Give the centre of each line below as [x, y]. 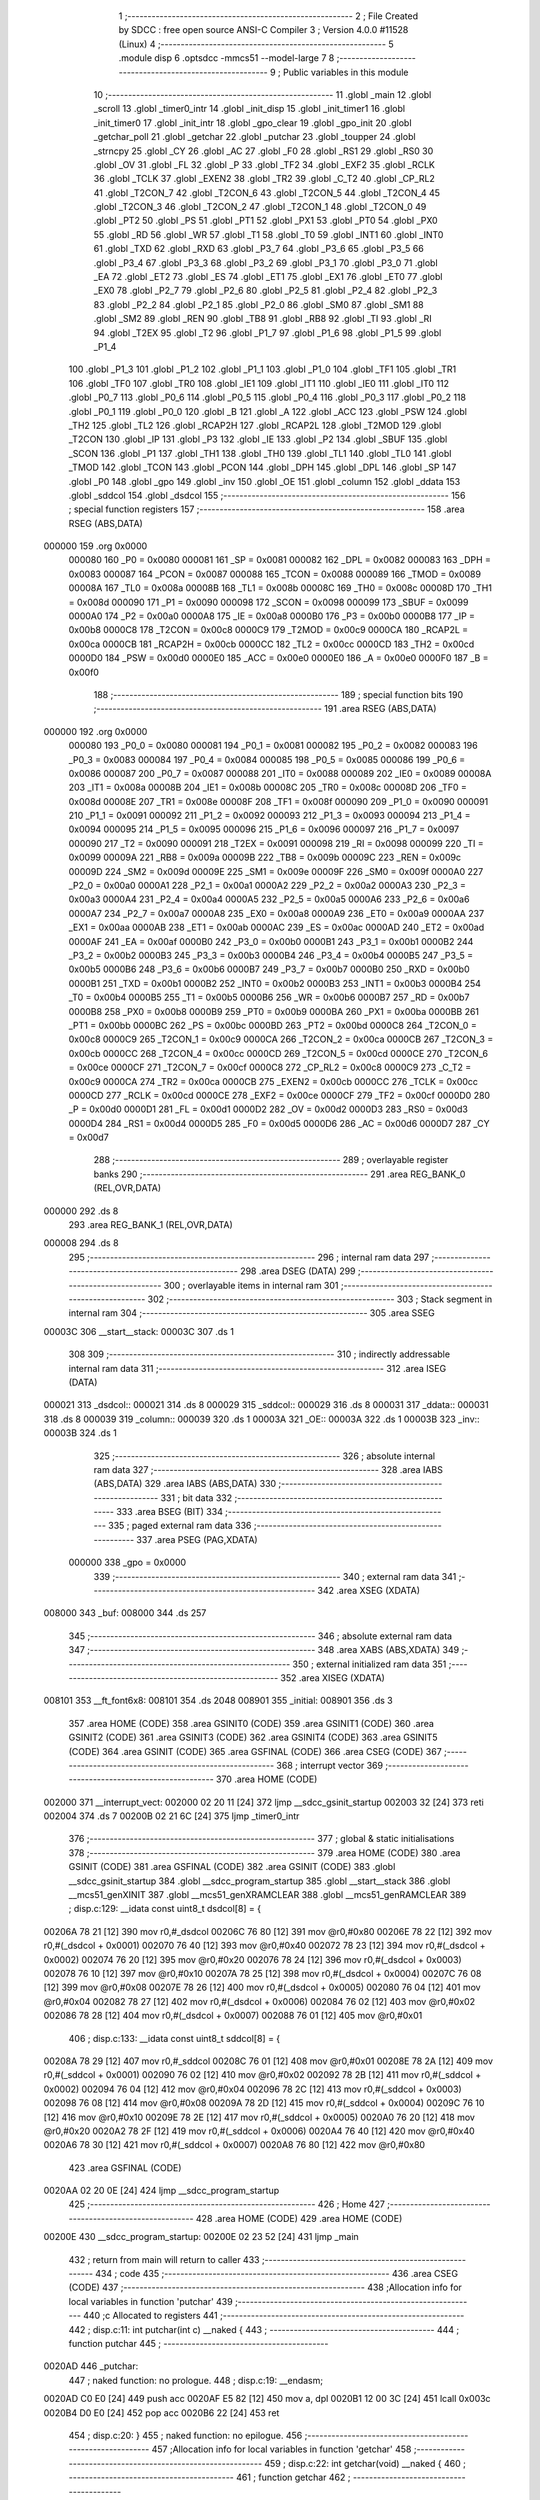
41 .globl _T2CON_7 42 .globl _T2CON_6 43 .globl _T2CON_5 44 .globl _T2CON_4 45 [266, 192]
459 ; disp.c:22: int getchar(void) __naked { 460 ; [365, 2463]
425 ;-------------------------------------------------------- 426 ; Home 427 [226, 2204]
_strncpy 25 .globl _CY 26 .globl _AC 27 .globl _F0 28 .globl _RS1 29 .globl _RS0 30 [263, 151]
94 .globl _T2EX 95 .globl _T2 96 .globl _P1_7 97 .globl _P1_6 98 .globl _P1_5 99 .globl [267, 332]
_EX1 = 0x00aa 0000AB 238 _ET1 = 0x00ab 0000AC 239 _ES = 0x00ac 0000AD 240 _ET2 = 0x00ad [276, 927]
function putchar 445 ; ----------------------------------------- [198, 2343]
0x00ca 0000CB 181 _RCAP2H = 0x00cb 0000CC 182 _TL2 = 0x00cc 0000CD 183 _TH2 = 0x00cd [271, 644]
